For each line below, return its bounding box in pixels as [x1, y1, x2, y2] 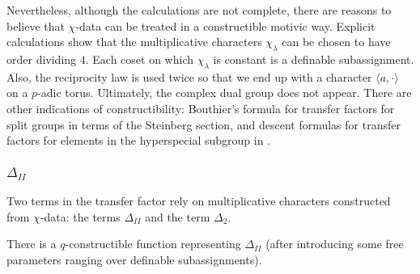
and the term [145, 208, 210, 225]
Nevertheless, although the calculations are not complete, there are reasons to [6, 2, 392, 18]
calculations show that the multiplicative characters [6, 33, 262, 50]
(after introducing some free [265, 235, 404, 252]
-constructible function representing [65, 235, 241, 252]
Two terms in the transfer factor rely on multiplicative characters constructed [6, 192, 391, 209]
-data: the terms [40, 208, 121, 225]
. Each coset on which [85, 50, 193, 67]
